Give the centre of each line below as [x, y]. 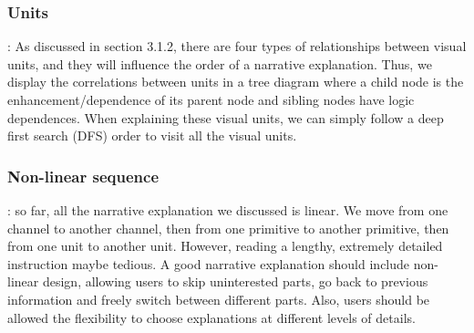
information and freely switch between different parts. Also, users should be [219, 299]
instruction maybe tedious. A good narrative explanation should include [209, 263]
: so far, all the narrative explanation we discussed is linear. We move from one [228, 210]
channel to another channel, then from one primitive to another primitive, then [228, 228]
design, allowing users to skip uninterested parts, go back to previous [235, 281]
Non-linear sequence [83, 176]
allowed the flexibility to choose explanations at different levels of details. [211, 317]
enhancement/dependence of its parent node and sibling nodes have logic [211, 99]
